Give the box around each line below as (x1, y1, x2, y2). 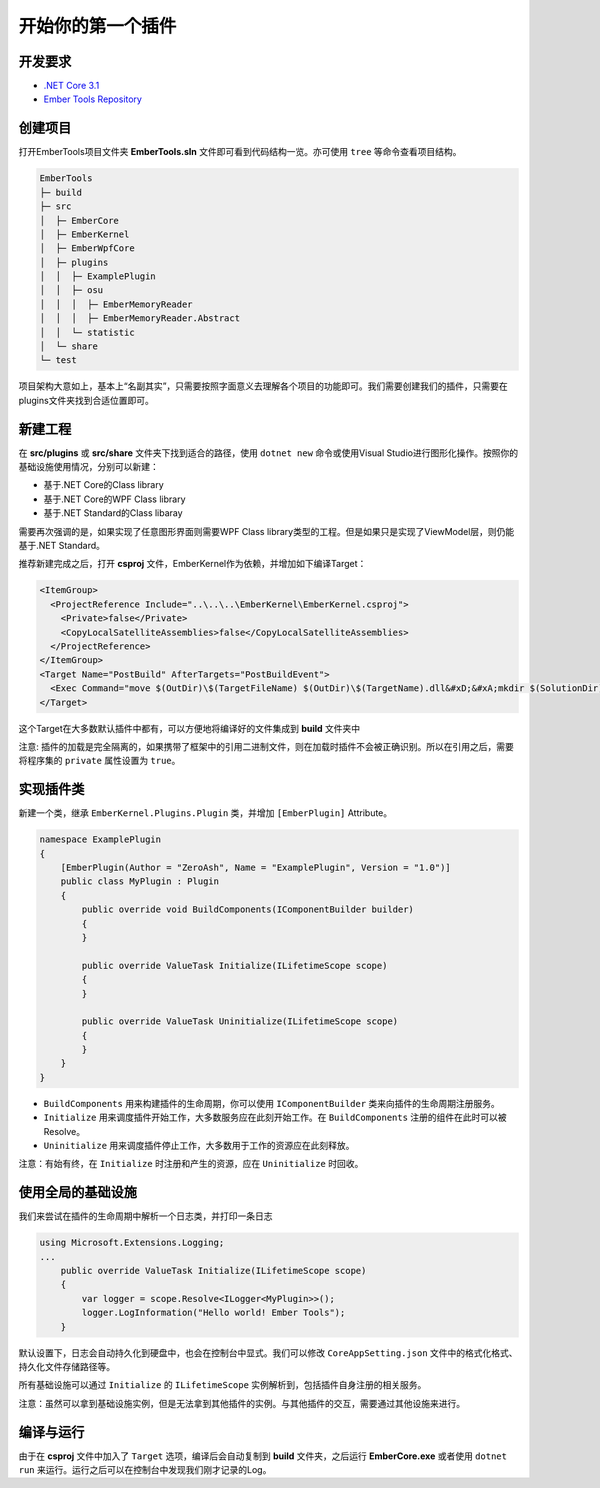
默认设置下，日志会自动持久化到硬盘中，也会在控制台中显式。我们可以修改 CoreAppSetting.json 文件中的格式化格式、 (18, 1346, 519, 1359)
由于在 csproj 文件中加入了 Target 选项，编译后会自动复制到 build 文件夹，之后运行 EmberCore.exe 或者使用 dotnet (18, 1450, 507, 1462)
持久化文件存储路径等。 (18, 1361, 115, 1372)
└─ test (39, 355, 77, 366)
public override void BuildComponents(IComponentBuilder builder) (81, 904, 415, 915)
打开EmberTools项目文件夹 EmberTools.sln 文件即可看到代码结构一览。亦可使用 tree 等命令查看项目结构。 (18, 146, 462, 158)
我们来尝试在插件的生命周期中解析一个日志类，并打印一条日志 (18, 1210, 273, 1222)
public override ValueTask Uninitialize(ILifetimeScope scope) (81, 1016, 399, 1027)
